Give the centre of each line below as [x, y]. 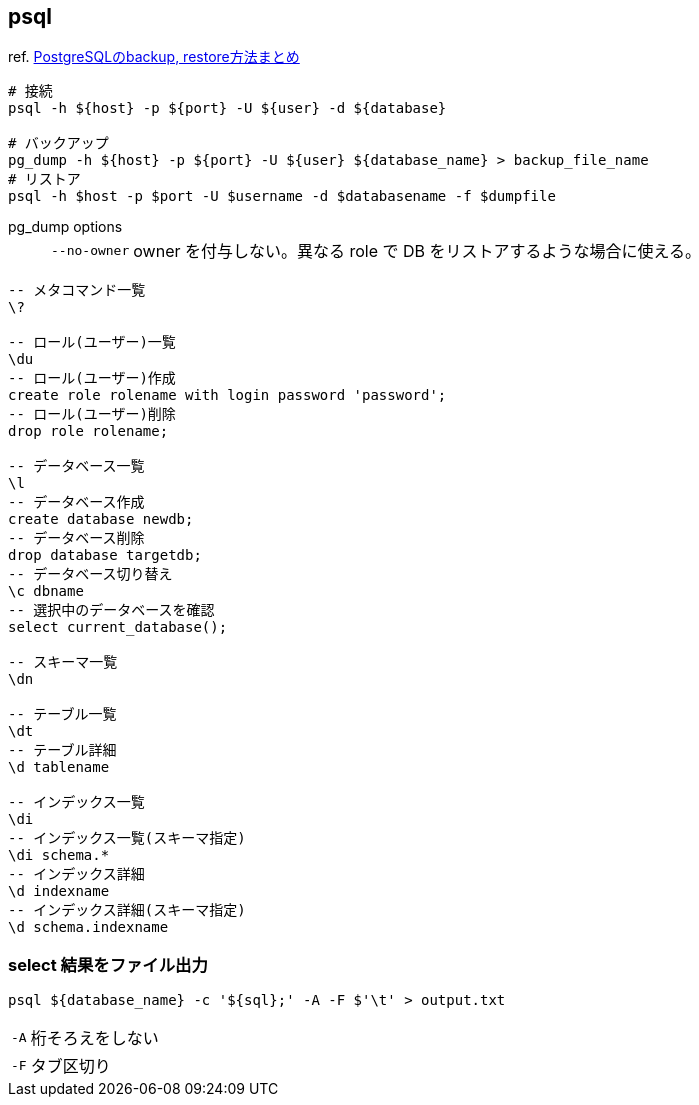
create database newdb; [101, 519]
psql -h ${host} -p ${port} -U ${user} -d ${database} [227, 108]
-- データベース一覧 [76, 466]
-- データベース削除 [76, 538]
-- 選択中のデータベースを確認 [111, 610]
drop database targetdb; [105, 555]
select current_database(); [118, 627]
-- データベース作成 [76, 502]
